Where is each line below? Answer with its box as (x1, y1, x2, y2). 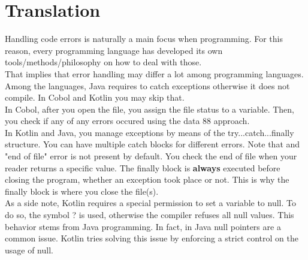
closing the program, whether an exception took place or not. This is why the (5, 173, 289, 186)
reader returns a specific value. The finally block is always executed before (5, 161, 280, 174)
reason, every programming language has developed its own (5, 44, 223, 56)
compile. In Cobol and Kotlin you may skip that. (5, 91, 185, 104)
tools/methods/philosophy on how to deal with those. (5, 56, 202, 68)
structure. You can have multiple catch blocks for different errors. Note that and (5, 138, 300, 150)
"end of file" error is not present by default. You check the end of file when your (5, 150, 297, 162)
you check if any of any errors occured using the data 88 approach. (5, 114, 250, 127)
